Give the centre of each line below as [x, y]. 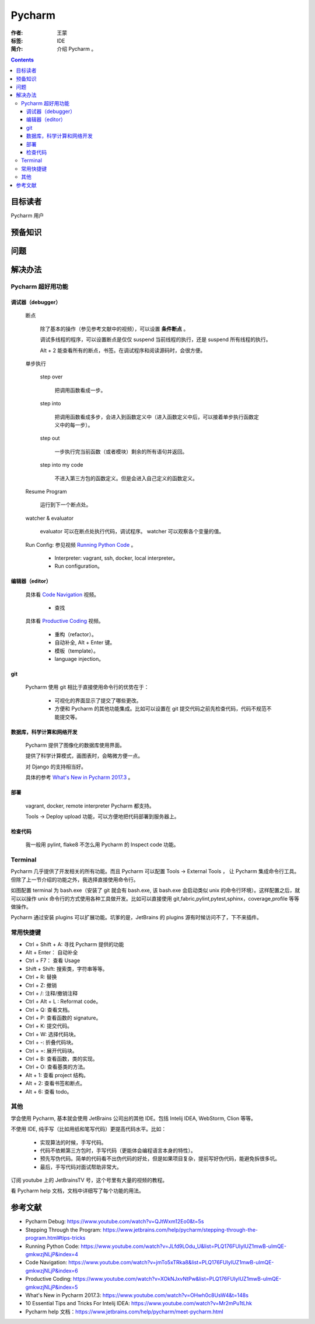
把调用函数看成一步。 [80, 390]
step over [51, 377]
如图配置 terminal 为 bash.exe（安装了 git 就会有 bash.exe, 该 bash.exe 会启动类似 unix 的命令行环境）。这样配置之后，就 [155, 890]
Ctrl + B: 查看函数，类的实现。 [62, 1059]
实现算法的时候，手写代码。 [73, 1142]
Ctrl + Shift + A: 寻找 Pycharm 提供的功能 [75, 944]
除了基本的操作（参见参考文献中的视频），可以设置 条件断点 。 [114, 329]
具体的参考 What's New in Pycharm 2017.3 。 [79, 777]
